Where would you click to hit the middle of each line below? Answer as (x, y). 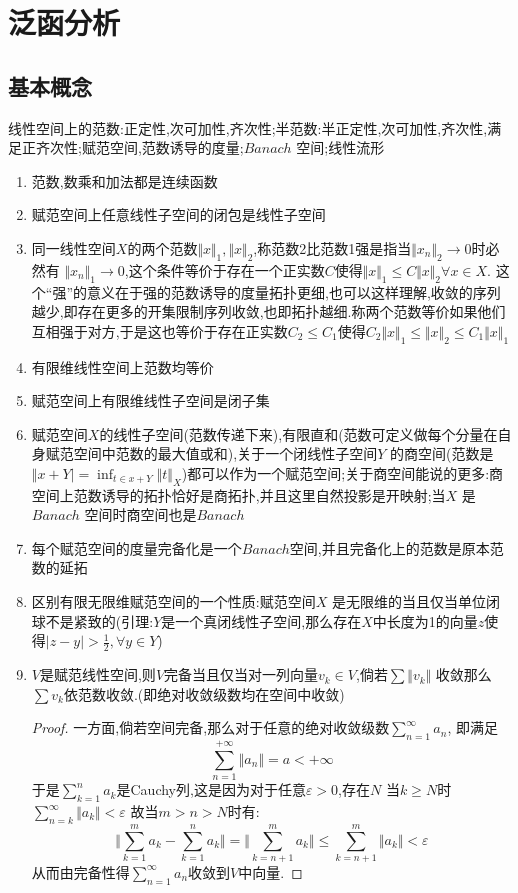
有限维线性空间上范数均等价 (122, 366)
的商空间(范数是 (441, 453)
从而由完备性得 (80, 871)
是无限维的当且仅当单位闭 (415, 601)
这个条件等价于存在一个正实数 (226, 269)
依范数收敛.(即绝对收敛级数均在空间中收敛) (204, 693)
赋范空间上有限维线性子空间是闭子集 (150, 400)
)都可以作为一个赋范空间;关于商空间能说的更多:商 (342, 472)
